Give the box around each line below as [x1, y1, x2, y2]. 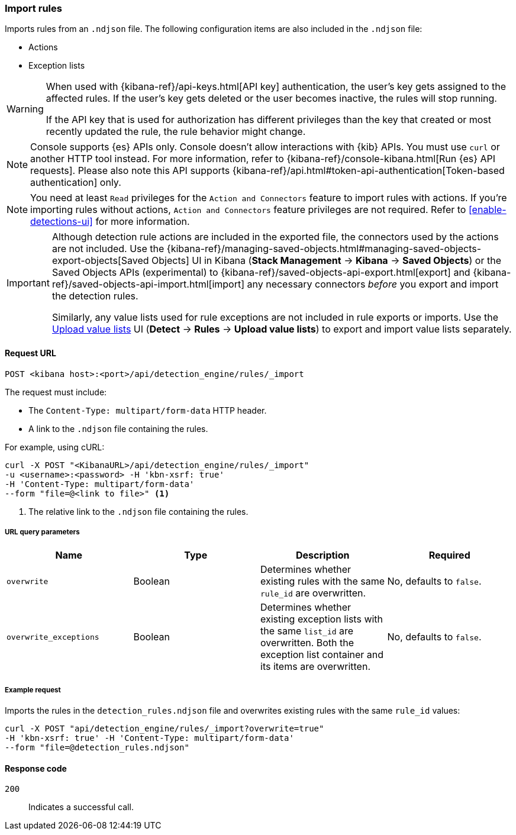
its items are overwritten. [260, 660, 371, 673]
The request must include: [5, 386, 107, 397]
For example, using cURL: [5, 441, 105, 452]
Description [296, 549, 350, 562]
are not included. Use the [51, 243, 165, 255]
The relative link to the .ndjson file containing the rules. [28, 506, 249, 517]
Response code [5, 763, 67, 773]
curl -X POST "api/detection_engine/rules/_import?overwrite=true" [5, 724, 324, 734]
